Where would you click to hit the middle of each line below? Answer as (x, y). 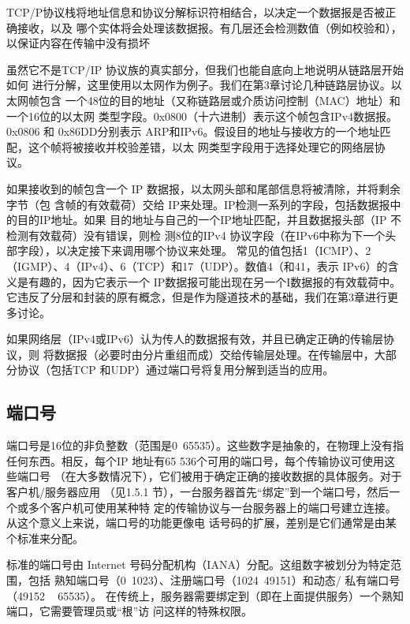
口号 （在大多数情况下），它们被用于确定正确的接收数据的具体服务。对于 (215, 476)
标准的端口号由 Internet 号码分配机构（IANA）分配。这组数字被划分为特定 (198, 564)
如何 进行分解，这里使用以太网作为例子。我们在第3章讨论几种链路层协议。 (199, 85)
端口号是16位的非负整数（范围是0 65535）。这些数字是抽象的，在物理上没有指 (205, 445)
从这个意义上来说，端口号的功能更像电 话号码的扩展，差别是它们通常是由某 (201, 523)
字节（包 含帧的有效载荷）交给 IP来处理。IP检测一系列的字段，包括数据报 (198, 204)
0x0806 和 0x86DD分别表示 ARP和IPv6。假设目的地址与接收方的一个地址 (193, 131)
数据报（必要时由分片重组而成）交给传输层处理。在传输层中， (214, 354)
